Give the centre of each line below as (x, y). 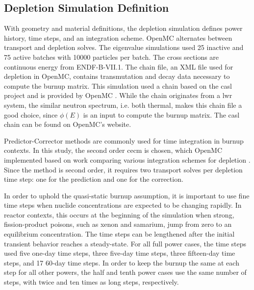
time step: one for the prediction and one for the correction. (94, 179)
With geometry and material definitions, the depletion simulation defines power (123, 28)
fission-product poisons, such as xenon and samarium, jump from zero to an (118, 224)
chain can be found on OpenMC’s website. (68, 124)
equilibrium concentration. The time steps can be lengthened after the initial (119, 234)
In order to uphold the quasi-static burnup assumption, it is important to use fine (127, 195)
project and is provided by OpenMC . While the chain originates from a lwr (118, 95)
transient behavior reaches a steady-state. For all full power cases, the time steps (125, 243)
